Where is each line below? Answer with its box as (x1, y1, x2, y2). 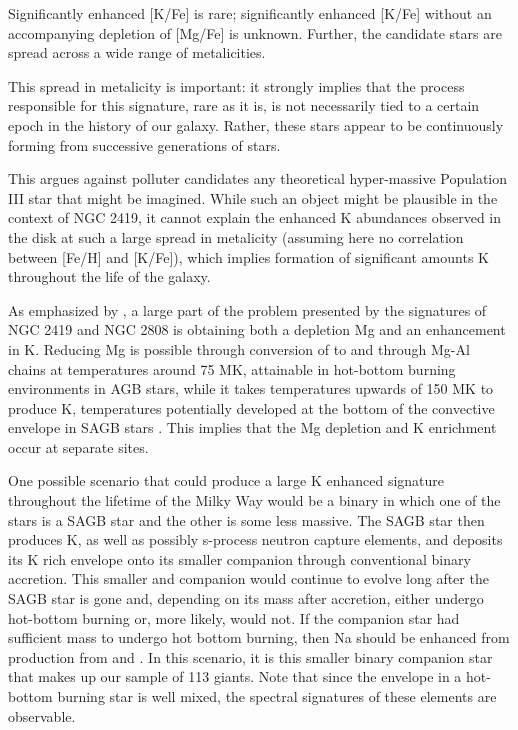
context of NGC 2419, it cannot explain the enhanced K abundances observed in (8, 207, 502, 228)
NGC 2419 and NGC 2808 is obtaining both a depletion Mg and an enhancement (8, 319, 506, 340)
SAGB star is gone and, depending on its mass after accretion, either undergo (8, 588, 484, 609)
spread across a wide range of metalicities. (8, 42, 266, 63)
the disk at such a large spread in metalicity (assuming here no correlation (8, 226, 464, 247)
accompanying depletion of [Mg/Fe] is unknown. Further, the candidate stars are (8, 22, 502, 43)
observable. (8, 705, 76, 726)
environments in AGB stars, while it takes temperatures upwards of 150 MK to (8, 378, 494, 399)
